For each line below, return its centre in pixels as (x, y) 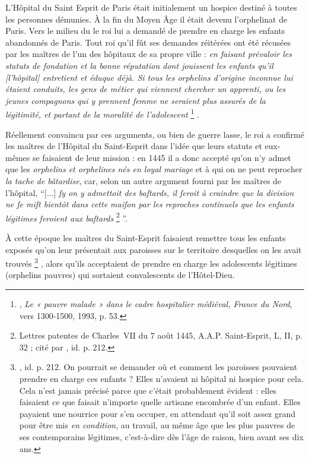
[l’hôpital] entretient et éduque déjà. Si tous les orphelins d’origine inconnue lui (149, 77)
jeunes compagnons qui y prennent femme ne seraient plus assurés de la (136, 100)
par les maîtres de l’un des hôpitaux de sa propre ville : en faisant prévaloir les (149, 54)
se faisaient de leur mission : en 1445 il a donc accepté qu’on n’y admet (162, 157)
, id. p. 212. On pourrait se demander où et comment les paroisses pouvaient (158, 367)
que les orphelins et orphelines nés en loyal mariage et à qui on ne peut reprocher (154, 169)
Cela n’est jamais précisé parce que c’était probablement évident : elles (148, 390)
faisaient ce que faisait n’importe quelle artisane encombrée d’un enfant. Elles (160, 402)
